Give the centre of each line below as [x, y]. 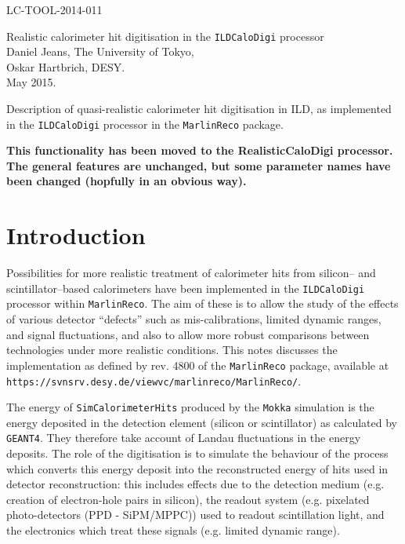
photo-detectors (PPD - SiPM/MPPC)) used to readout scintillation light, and [195, 515]
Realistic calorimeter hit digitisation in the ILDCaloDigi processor [165, 36]
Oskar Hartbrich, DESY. [66, 66]
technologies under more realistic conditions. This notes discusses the [172, 350]
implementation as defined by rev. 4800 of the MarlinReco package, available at [198, 365]
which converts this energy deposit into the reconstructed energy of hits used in [197, 468]
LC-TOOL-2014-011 [54, 9]
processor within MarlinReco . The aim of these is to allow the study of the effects [202, 303]
